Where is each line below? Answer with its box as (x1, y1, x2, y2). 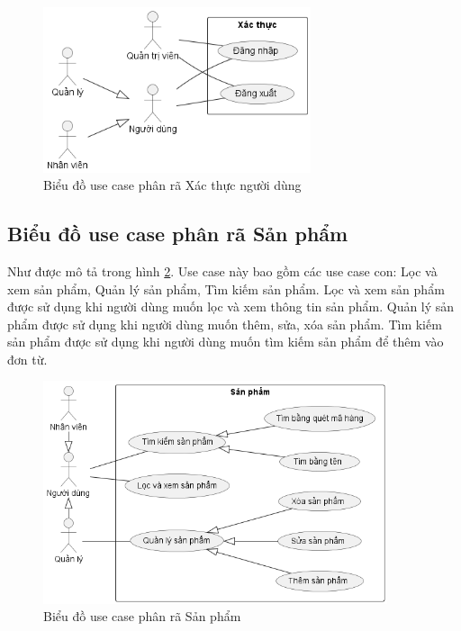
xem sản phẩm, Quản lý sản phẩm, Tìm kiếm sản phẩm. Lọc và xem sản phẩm (7, 279, 445, 298)
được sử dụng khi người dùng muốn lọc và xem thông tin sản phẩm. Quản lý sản (7, 297, 455, 316)
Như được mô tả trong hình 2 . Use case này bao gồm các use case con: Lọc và (7, 261, 438, 280)
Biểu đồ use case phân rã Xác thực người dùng (43, 176, 302, 194)
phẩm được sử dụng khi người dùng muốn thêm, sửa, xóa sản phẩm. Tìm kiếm (7, 314, 442, 333)
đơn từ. (7, 349, 48, 368)
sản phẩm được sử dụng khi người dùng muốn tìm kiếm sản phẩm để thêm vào (7, 332, 444, 351)
